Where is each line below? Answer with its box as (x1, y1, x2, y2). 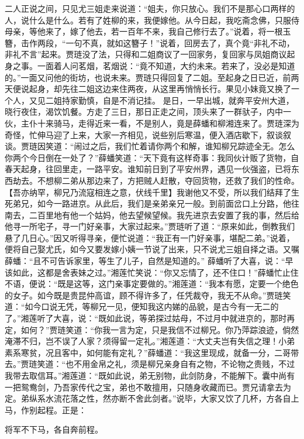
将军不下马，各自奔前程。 (5, 423, 103, 435)
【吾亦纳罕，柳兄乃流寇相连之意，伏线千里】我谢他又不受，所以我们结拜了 (5, 186, 291, 198)
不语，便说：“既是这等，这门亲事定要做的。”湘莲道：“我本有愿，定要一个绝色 (5, 277, 299, 290)
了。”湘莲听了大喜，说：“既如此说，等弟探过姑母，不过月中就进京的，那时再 (5, 312, 295, 324)
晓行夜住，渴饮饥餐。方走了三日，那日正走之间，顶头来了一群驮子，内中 (5, 105, 283, 118)
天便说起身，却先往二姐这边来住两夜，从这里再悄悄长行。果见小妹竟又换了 (5, 83, 291, 95)
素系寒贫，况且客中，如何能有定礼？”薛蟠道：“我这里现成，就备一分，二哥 (5, 346, 291, 358)
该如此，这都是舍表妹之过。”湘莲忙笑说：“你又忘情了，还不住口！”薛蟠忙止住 (5, 266, 299, 278)
